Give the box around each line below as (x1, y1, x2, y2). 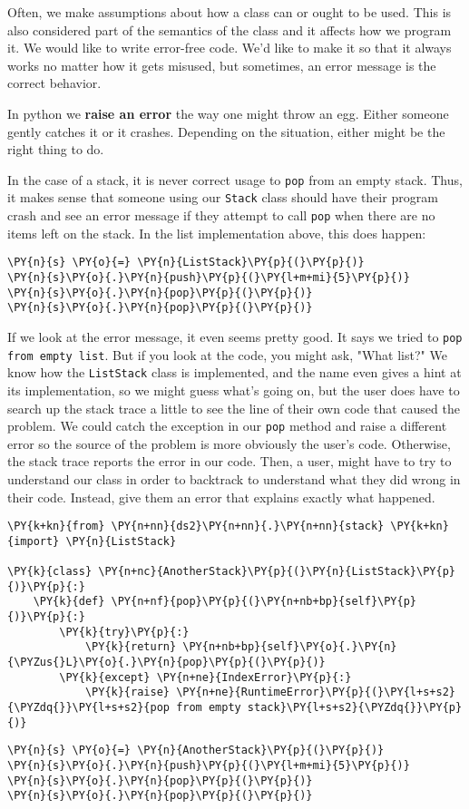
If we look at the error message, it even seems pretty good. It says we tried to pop (7, 327, 463, 346)
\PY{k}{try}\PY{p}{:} (59, 625, 190, 638)
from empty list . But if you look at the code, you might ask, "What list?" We (7, 345, 447, 364)
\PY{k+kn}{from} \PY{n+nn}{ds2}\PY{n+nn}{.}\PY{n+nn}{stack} (7, 520, 385, 533)
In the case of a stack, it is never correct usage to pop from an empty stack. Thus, (7, 170, 463, 189)
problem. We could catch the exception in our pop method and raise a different (7, 416, 447, 435)
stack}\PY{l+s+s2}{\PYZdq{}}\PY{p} (247, 701, 463, 714)
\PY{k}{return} (84, 640, 177, 654)
